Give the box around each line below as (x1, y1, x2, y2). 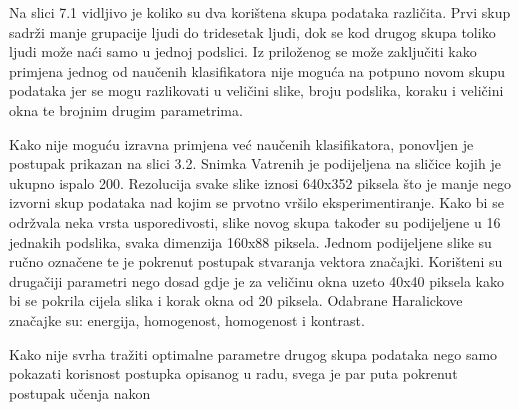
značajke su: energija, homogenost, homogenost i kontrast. (9, 309, 365, 330)
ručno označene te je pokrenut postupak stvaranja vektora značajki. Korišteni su (9, 251, 503, 272)
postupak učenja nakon (9, 382, 151, 403)
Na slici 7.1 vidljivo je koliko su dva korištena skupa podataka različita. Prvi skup (9, 2, 511, 22)
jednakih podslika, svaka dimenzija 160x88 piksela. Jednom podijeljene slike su (9, 231, 492, 252)
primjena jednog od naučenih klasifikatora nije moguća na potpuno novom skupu (9, 60, 506, 81)
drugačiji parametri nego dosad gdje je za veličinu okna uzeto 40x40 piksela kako (9, 270, 504, 291)
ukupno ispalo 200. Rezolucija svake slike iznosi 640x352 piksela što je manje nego (9, 172, 511, 193)
